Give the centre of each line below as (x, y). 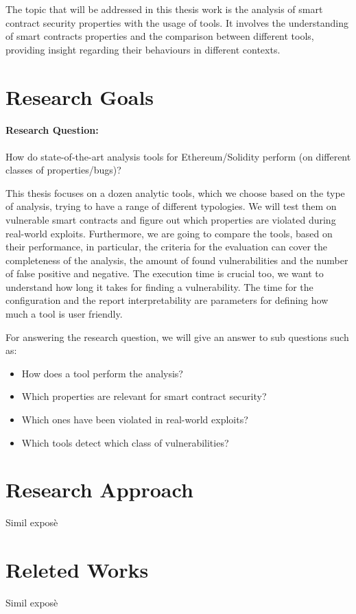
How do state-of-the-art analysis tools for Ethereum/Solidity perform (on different (178, 156)
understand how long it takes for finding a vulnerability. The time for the (159, 286)
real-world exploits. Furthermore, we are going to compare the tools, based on (169, 233)
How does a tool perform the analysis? (102, 373)
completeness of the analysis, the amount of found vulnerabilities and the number (177, 260)
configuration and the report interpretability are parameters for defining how (167, 300)
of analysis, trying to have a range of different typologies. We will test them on (171, 206)
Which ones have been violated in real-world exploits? (135, 420)
